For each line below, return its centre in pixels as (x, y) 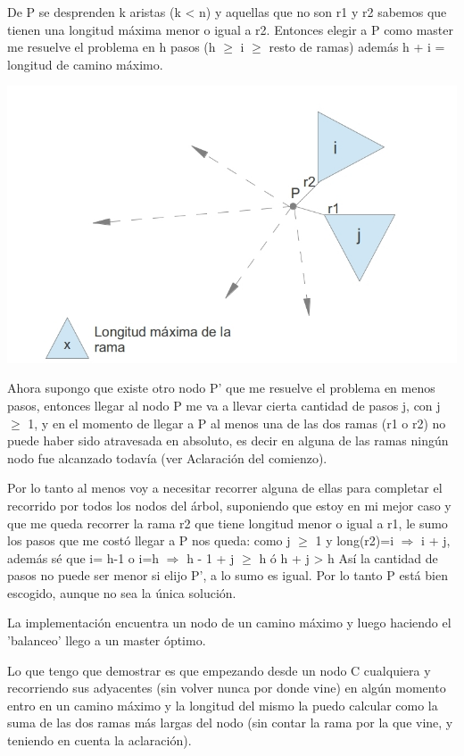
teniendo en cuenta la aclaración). (99, 740)
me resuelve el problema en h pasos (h (112, 47)
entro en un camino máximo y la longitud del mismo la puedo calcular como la (223, 705)
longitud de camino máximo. (85, 64)
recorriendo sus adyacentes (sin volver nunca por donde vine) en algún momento (227, 688)
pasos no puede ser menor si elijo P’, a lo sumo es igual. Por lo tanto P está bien (228, 575)
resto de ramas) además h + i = (357, 47)
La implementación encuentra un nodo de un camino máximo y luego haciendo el (229, 623)
